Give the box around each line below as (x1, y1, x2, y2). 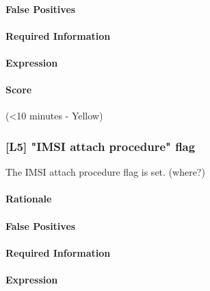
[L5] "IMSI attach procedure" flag (5, 137, 196, 154)
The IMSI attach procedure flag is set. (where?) (5, 165, 205, 179)
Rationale (5, 191, 52, 206)
